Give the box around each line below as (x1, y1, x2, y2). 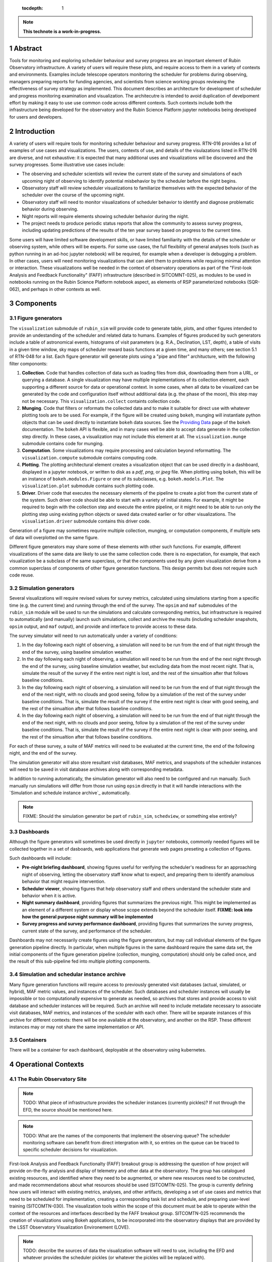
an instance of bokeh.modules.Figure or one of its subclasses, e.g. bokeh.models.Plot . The (22, 476, 224, 482)
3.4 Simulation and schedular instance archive (9, 971, 126, 978)
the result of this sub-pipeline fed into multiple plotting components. (9, 958, 151, 964)
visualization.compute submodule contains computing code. (22, 454, 158, 460)
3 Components (9, 299, 57, 308)
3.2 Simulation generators (9, 585, 75, 592)
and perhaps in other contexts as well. (22, 286, 101, 292)
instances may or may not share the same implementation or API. (9, 1024, 145, 1030)
